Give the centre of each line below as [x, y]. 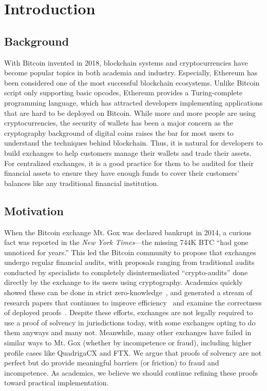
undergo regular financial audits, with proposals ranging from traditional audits [129, 262]
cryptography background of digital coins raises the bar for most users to [119, 132]
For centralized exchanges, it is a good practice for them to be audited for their [129, 163]
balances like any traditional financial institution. [82, 183]
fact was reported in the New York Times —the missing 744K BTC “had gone [126, 242]
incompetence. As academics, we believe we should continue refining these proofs [131, 372]
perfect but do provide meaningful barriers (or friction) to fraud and [112, 363]
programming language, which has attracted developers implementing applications [133, 102]
